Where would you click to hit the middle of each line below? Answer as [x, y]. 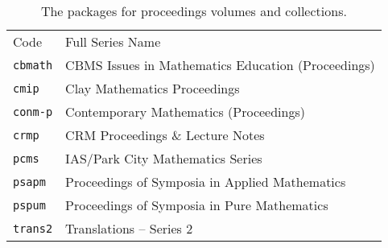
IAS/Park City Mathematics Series [164, 158]
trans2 [33, 228]
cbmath [33, 65]
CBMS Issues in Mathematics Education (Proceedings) [220, 65]
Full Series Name [113, 41]
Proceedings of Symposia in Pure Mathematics [197, 205]
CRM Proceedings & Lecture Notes [165, 135]
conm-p [33, 112]
